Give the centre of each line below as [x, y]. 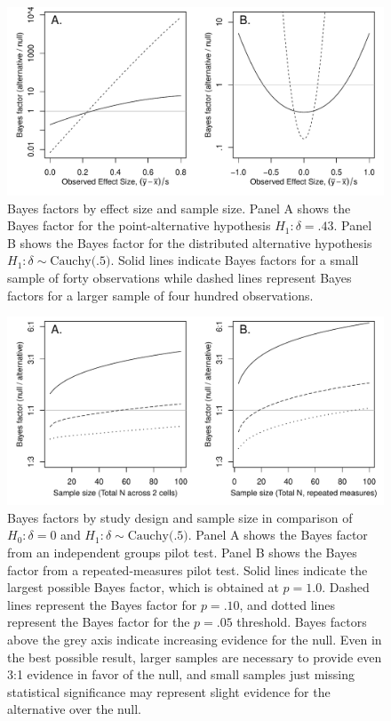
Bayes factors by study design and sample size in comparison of [180, 517]
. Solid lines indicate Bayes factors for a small [235, 260]
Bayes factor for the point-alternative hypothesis [139, 225]
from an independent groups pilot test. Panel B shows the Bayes [182, 552]
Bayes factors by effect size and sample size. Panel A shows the [179, 208]
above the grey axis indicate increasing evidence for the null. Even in [195, 639]
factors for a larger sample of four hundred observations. [160, 295]
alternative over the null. [74, 709]
